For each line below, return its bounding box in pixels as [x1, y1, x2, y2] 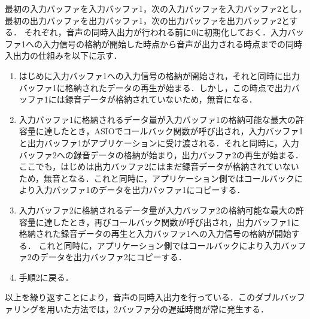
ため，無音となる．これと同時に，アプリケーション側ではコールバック [19, 171, 294, 184]
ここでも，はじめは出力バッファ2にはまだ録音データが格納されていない [19, 160, 299, 173]
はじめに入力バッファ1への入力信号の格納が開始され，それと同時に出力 [19, 69, 300, 82]
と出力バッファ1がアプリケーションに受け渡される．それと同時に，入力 [19, 136, 299, 149]
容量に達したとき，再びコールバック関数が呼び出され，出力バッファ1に [19, 215, 300, 228]
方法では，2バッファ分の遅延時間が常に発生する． [71, 303, 269, 315]
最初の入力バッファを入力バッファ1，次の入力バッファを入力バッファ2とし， [5, 2, 306, 14]
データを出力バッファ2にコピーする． [39, 251, 187, 263]
